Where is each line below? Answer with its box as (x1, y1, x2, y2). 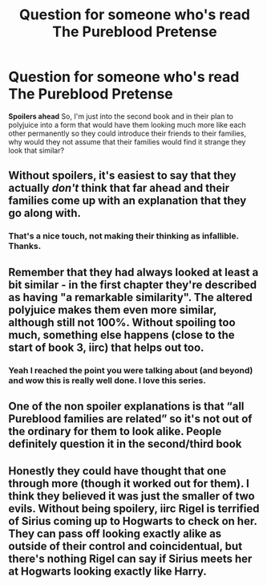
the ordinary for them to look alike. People (8, 424, 222, 438)
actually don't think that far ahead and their (8, 181, 230, 195)
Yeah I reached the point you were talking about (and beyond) (8, 364, 253, 376)
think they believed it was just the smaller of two (8, 490, 255, 503)
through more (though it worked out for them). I (8, 477, 250, 490)
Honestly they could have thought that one (8, 464, 227, 478)
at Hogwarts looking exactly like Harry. (8, 564, 207, 579)
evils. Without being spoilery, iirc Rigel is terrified (8, 502, 260, 515)
